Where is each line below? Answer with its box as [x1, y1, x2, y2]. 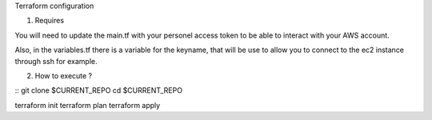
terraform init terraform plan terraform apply [14, 100, 161, 110]
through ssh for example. [14, 56, 98, 66]
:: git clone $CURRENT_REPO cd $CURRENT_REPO [14, 86, 183, 95]
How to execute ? [34, 70, 93, 80]
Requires [34, 16, 64, 26]
